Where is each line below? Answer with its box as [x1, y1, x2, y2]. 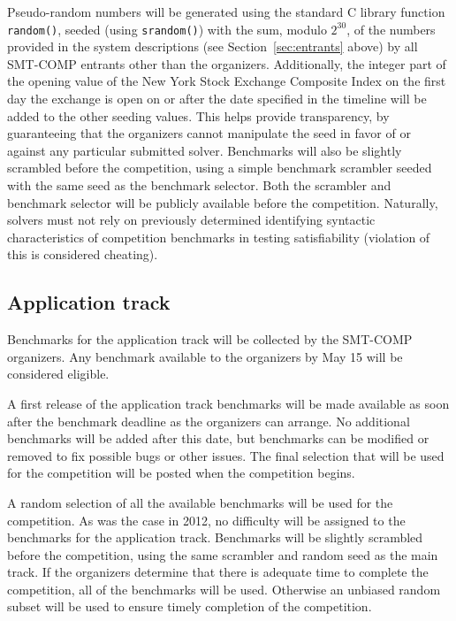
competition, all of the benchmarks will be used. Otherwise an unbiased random [7, 579, 441, 598]
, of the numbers [346, 19, 436, 38]
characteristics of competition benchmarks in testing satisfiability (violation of [7, 227, 430, 246]
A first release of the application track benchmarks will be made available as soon [7, 394, 450, 412]
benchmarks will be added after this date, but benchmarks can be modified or [7, 429, 429, 448]
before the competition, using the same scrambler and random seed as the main [7, 545, 438, 563]
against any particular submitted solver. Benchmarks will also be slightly [7, 141, 402, 159]
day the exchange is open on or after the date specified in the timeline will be [7, 89, 427, 108]
